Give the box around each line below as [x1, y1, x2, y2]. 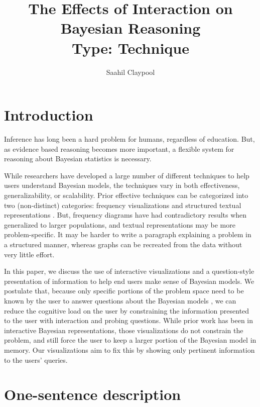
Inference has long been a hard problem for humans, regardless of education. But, [4, 134, 255, 144]
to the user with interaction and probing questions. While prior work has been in [4, 315, 253, 326]
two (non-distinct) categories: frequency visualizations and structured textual [4, 199, 241, 210]
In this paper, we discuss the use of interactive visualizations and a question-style [4, 266, 254, 276]
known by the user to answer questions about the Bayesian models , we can [4, 295, 236, 306]
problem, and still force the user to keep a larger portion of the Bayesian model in [4, 335, 256, 345]
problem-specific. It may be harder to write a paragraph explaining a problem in [4, 229, 251, 240]
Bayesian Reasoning [60, 18, 201, 38]
